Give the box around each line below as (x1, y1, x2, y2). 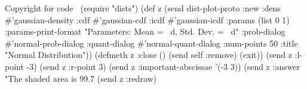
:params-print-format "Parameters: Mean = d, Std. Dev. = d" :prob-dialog (5, 25, 285, 38)
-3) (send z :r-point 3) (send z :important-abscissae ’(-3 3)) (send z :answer (26, 60, 300, 72)
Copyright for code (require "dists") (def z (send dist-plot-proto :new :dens (5, 2, 281, 14)
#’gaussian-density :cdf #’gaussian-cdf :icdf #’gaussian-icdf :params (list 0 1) (5, 13, 290, 26)
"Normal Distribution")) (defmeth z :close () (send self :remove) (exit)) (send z (5, 48, 292, 61)
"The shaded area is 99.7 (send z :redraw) (5, 72, 157, 84)
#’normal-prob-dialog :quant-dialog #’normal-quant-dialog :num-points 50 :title (5, 36, 298, 49)
